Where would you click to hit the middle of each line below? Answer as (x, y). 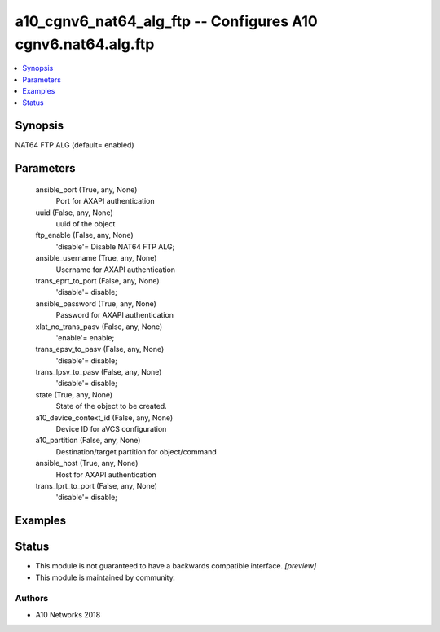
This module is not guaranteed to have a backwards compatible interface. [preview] (176, 566)
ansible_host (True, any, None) (87, 463)
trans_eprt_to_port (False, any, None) (97, 280)
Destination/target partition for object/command (136, 451)
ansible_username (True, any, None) (96, 258)
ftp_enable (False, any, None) (84, 235)
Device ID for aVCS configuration (111, 429)
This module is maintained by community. (105, 577)
